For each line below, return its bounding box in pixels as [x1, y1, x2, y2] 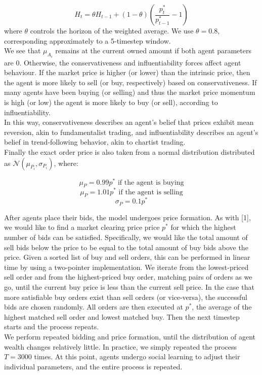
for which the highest [170, 222, 236, 232]
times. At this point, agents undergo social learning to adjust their [34, 351, 240, 362]
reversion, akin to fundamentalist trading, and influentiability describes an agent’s [4, 126, 258, 137]
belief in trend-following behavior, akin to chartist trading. [4, 137, 186, 147]
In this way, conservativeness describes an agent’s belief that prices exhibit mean [4, 117, 254, 127]
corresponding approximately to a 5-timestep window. [4, 35, 171, 46]
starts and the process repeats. [4, 321, 99, 332]
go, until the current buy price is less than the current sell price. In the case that [4, 282, 254, 292]
